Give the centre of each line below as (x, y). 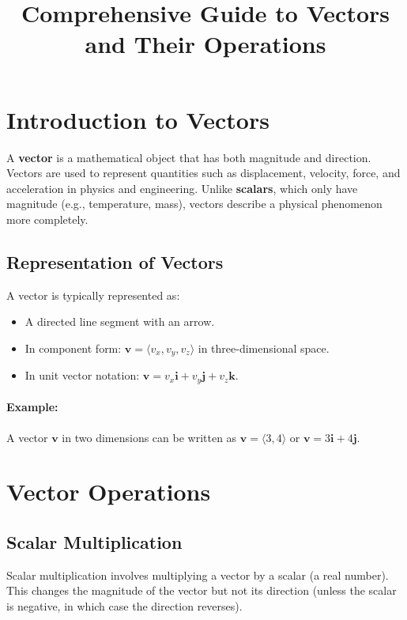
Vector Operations (109, 491)
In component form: (73, 348)
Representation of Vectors (115, 261)
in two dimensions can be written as (149, 437)
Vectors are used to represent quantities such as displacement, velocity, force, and (203, 173)
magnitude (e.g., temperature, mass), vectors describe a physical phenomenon (194, 204)
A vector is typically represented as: (93, 295)
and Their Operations (205, 44)
